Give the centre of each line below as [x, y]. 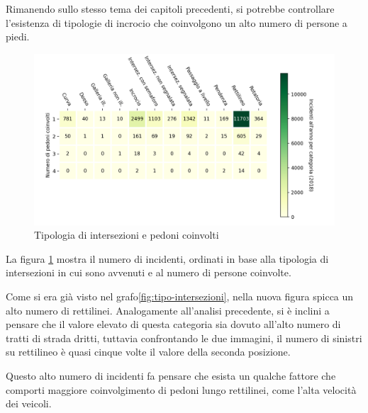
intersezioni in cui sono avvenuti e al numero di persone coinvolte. [149, 272]
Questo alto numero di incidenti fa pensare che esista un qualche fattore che [171, 375]
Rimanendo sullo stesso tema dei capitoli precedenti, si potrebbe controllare [170, 9]
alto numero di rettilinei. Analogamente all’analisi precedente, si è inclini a [168, 310]
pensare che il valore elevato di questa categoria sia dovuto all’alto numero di [173, 324]
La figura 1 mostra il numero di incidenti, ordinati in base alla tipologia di [167, 258]
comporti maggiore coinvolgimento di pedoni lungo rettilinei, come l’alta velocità [181, 389]
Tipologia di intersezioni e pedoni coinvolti [127, 235]
